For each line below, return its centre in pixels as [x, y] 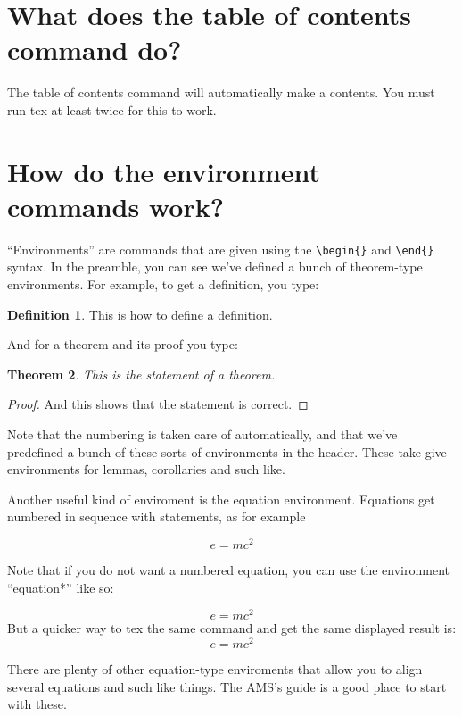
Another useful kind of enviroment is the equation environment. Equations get [221, 499]
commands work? [115, 206]
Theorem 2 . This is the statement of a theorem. [141, 374]
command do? [95, 50]
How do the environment [164, 171]
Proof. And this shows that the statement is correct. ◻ [158, 404]
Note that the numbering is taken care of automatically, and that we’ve [202, 434]
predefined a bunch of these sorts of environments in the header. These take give [227, 451]
